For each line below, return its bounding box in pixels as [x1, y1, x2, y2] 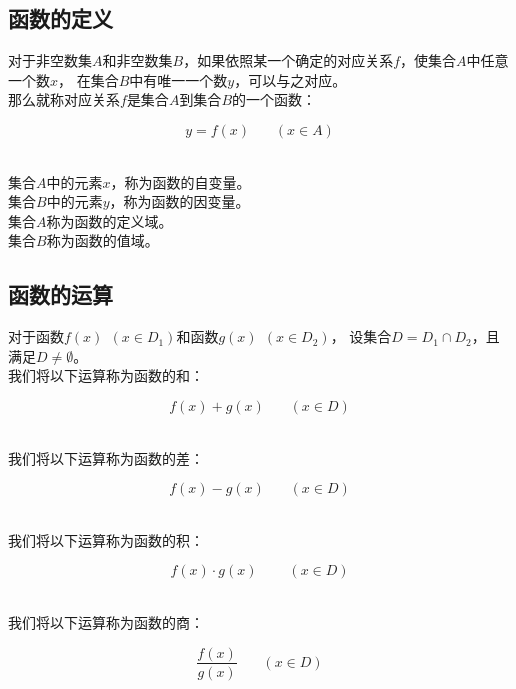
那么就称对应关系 [8, 89, 120, 110]
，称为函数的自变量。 [110, 171, 251, 192]
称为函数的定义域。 [46, 210, 173, 231]
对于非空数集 [8, 50, 92, 71]
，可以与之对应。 [234, 69, 347, 90]
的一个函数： [232, 89, 317, 110]
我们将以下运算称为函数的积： [8, 529, 204, 550]
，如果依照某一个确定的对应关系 [183, 50, 394, 71]
